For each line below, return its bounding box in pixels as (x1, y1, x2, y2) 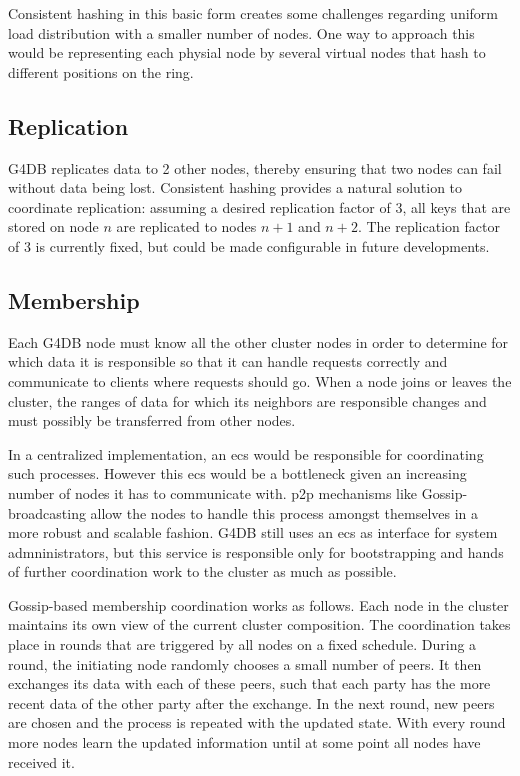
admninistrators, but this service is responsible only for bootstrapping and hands (8, 541, 504, 562)
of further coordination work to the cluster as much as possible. (8, 561, 397, 582)
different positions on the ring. (8, 61, 194, 82)
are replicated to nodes (116, 216, 257, 237)
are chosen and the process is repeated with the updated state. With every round (8, 712, 506, 733)
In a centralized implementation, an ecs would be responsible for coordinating (8, 443, 484, 464)
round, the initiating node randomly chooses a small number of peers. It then (8, 653, 482, 674)
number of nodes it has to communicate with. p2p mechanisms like (8, 482, 418, 503)
